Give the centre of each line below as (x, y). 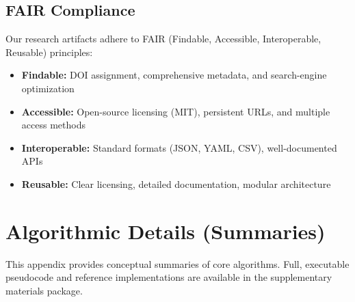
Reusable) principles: (49, 52)
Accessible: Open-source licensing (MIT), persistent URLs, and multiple (176, 111)
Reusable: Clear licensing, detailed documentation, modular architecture (176, 183)
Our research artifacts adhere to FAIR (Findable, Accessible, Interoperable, (163, 39)
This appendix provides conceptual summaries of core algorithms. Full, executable (177, 263)
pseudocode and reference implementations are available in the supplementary (169, 277)
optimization (48, 88)
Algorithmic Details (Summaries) (166, 231)
